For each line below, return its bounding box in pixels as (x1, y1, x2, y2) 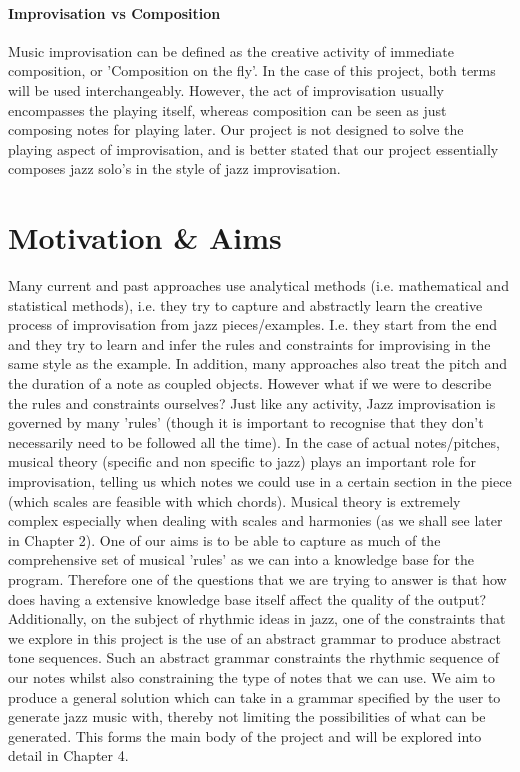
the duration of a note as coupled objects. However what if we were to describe (8, 373, 492, 394)
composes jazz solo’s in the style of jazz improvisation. (8, 158, 341, 179)
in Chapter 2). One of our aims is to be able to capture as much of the (8, 529, 441, 550)
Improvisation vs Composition (8, 2, 221, 23)
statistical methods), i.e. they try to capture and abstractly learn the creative (8, 294, 483, 315)
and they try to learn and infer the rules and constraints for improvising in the (8, 333, 491, 354)
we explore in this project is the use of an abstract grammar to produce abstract (8, 627, 501, 648)
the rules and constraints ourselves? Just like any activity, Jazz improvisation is (8, 392, 496, 413)
